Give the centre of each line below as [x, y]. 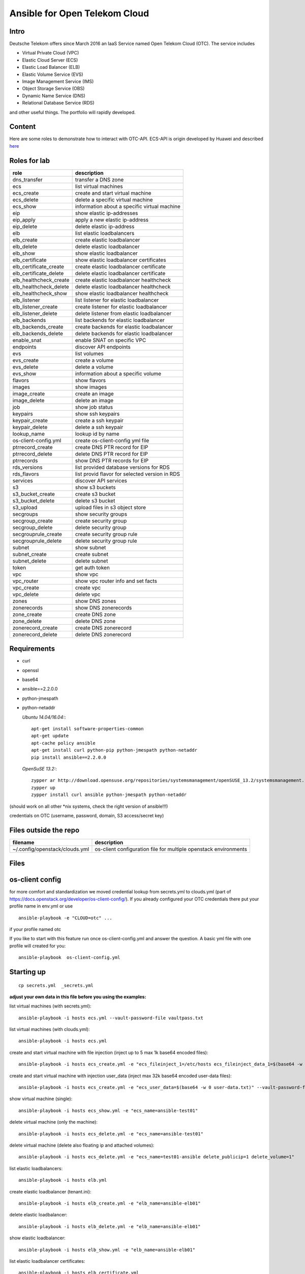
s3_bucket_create [34, 494]
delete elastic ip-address [105, 226]
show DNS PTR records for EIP [112, 460]
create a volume [94, 360]
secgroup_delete [33, 527]
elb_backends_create [38, 327]
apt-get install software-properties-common [88, 729]
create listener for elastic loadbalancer [121, 307]
